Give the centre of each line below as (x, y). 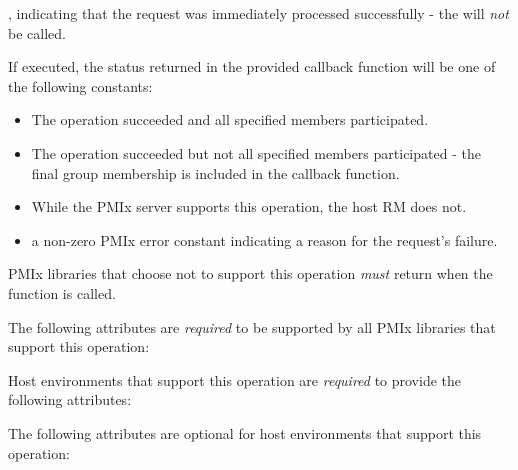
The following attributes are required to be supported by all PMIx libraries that (252, 326)
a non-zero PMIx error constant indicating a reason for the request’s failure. (264, 239)
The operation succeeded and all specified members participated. (230, 119)
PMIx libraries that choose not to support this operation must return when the (250, 273)
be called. (37, 32)
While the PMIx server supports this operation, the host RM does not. (249, 206)
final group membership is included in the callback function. (215, 172)
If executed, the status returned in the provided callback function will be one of (252, 66)
